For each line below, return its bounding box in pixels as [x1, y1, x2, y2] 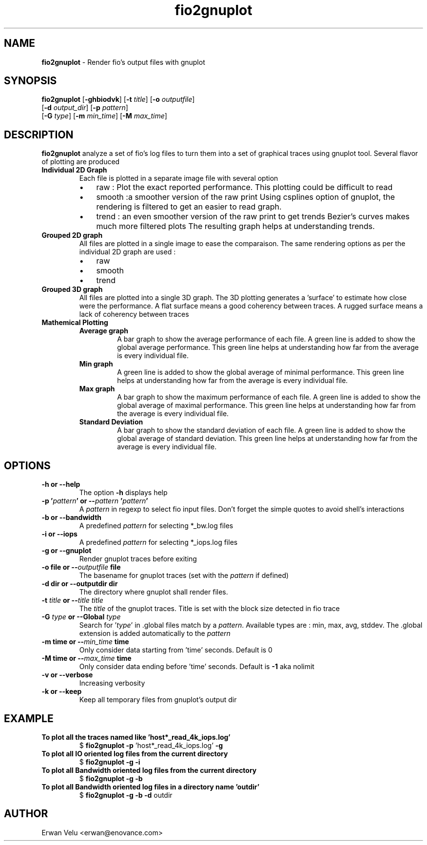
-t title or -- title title [41, 596, 103, 605]
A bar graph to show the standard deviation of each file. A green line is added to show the [117, 426, 406, 435]
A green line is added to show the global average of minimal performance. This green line [117, 368, 405, 377]
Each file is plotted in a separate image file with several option [79, 174, 278, 183]
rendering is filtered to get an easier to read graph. [96, 202, 282, 212]
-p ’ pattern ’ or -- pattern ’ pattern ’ [41, 497, 148, 505]
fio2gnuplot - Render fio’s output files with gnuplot [41, 58, 205, 66]
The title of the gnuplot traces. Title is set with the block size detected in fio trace [79, 604, 340, 613]
